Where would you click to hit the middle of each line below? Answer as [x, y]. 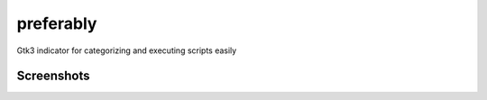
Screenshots [53, 76]
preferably [57, 23]
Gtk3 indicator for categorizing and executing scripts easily [127, 50]
